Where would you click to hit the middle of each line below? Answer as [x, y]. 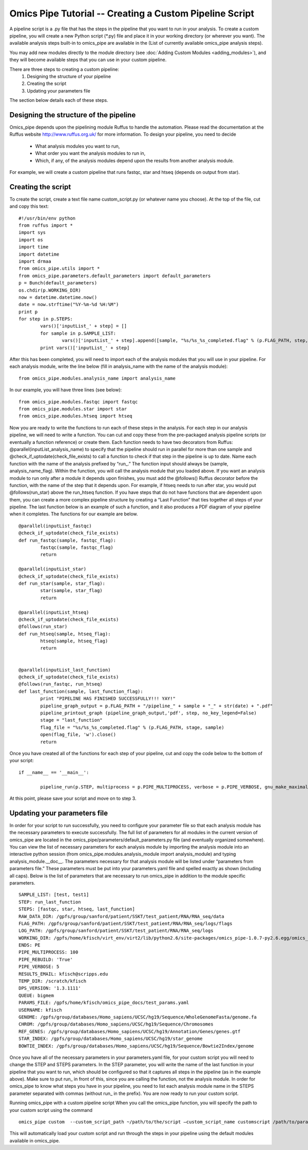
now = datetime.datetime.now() [58, 297]
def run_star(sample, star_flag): [62, 583]
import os [31, 240]
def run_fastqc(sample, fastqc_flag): [68, 540]
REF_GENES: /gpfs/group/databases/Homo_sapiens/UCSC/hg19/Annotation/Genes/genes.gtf [130, 1031]
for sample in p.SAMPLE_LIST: [78, 333]
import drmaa [35, 261]
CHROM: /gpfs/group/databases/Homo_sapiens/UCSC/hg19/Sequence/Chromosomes [116, 1024]
